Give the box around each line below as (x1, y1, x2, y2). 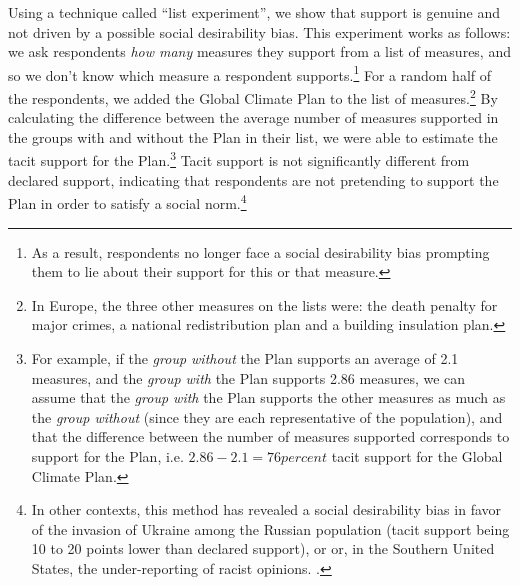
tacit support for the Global (331, 445, 503, 466)
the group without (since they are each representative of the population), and (31, 406, 503, 427)
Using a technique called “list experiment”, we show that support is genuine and (8, 2, 500, 22)
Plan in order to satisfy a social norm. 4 (8, 190, 247, 213)
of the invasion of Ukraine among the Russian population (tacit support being (31, 518, 510, 539)
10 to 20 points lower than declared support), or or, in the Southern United (31, 538, 495, 559)
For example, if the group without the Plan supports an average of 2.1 (31, 347, 459, 368)
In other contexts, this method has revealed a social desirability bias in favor (31, 499, 502, 520)
